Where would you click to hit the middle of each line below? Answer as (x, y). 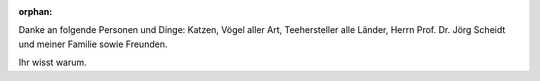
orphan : (35, 11)
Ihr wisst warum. (52, 62)
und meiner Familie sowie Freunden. (93, 44)
